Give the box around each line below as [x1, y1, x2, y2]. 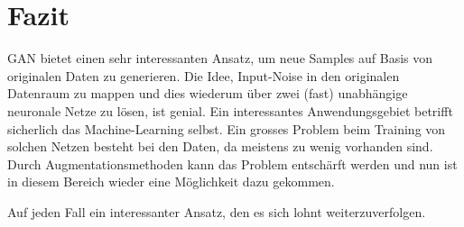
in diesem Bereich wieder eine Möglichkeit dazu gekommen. [7, 172, 335, 191]
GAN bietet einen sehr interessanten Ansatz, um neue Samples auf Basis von [7, 49, 433, 68]
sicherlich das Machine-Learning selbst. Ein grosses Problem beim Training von [7, 119, 446, 138]
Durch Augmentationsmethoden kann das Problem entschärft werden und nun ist [7, 154, 458, 173]
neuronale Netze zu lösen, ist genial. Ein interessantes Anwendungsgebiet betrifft [7, 101, 453, 120]
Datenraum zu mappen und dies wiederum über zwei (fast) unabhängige [7, 84, 408, 103]
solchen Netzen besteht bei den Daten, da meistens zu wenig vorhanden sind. [7, 137, 433, 156]
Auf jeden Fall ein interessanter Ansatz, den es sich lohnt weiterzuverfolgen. [7, 202, 426, 221]
